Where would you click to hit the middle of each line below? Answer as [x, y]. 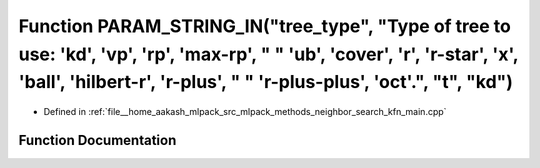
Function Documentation [97, 140]
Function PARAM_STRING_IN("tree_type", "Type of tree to [265, 26]
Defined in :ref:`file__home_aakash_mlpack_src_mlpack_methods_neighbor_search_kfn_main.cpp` [245, 112]
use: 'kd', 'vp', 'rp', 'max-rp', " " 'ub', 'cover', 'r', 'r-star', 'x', [268, 54]
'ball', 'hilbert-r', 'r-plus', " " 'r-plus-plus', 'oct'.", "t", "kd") [266, 82]
